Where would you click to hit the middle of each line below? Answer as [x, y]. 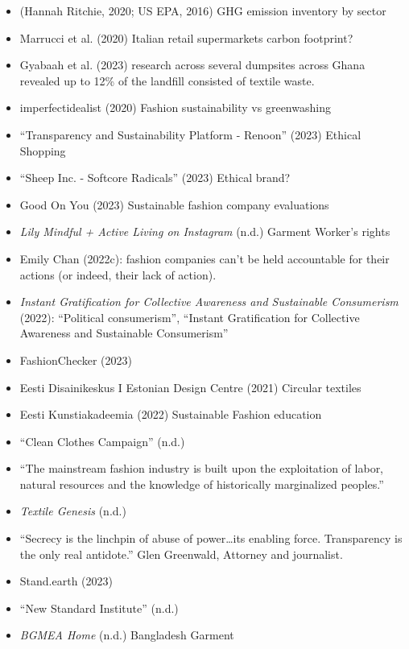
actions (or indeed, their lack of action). [118, 274]
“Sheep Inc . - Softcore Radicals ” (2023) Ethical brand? [155, 178]
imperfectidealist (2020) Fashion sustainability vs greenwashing [175, 107]
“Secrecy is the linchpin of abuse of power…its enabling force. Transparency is [211, 538]
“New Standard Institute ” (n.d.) [99, 608]
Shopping [43, 150]
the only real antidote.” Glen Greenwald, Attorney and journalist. [181, 554]
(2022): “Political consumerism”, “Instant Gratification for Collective [190, 317]
